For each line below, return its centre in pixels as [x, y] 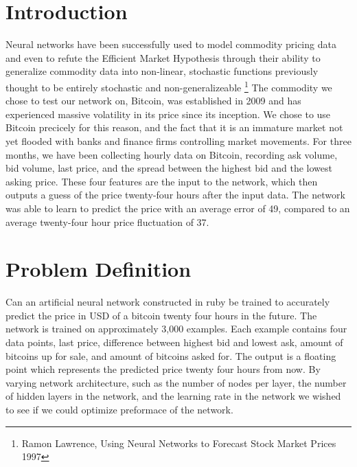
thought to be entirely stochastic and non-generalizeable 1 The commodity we [169, 86]
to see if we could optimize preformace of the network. [119, 409]
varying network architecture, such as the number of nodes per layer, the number [176, 382]
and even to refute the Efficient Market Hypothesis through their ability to [163, 57]
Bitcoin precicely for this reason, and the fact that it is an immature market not [174, 127]
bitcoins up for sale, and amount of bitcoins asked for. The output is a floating [171, 355]
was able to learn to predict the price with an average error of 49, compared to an [178, 208]
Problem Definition [99, 269]
